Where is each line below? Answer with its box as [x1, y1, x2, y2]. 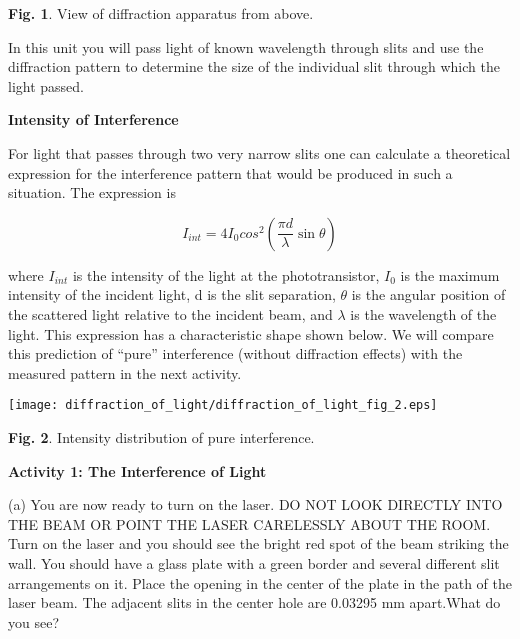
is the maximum [400, 264, 500, 285]
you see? [8, 611, 60, 632]
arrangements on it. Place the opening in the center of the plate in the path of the [8, 572, 512, 593]
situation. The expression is [8, 182, 176, 203]
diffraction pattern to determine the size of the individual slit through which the [8, 56, 500, 77]
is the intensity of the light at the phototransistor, [72, 264, 380, 285]
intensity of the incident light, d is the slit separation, [8, 284, 336, 305]
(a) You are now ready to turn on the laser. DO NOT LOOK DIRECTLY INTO [8, 494, 503, 515]
